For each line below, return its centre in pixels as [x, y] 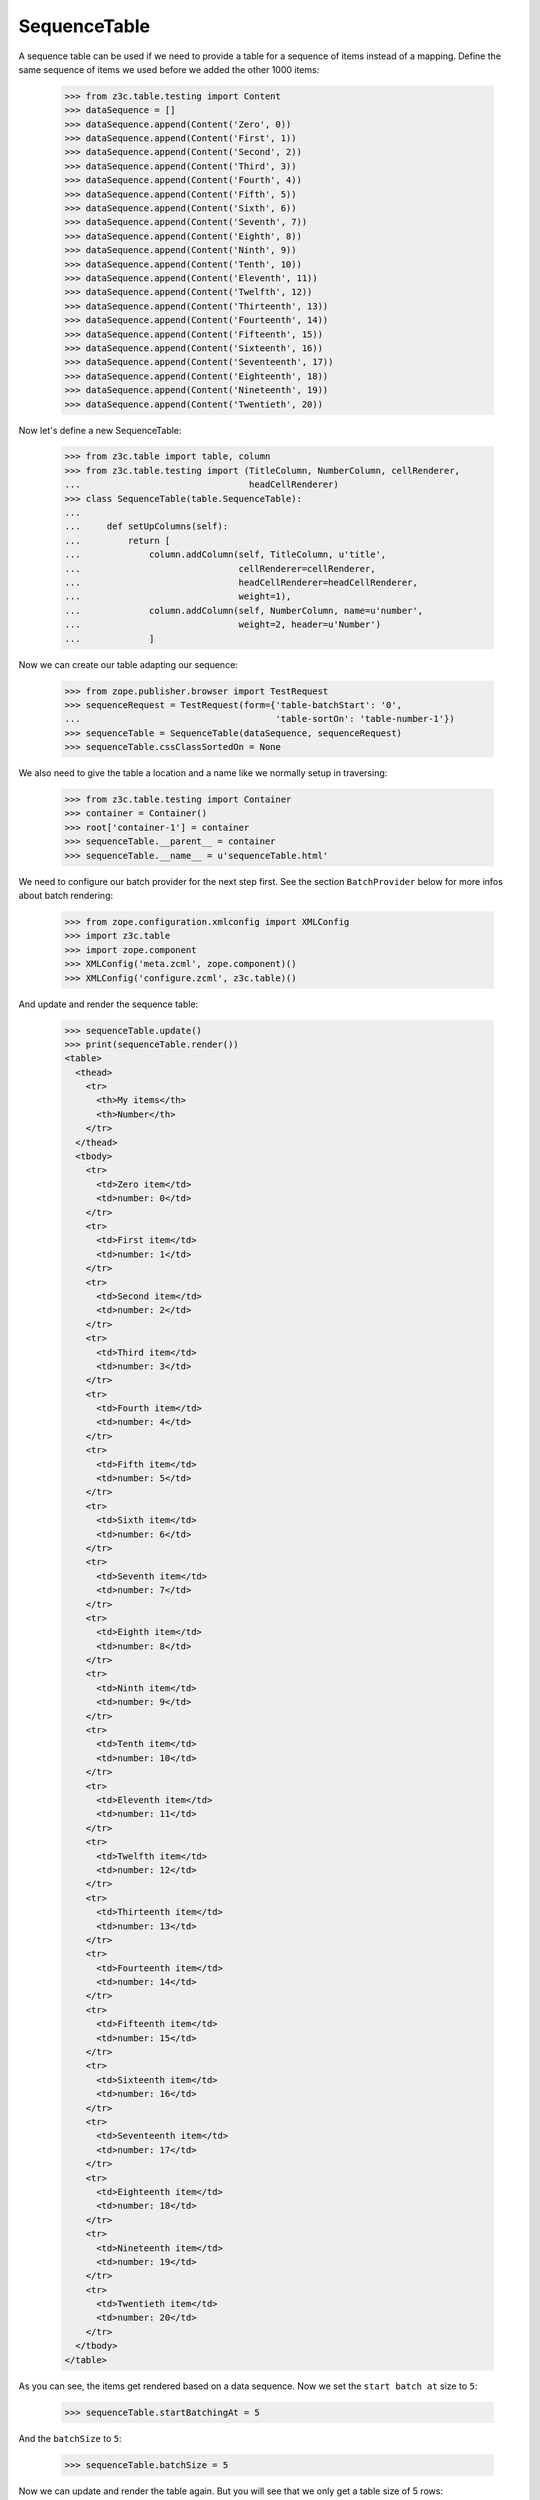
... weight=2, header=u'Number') [223, 624]
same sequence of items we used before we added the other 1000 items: [169, 69]
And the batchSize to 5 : [70, 2438]
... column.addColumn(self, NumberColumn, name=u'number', [244, 610]
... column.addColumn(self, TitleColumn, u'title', [225, 554]
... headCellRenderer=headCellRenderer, [241, 582]
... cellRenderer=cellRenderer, [220, 568]
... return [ [117, 540]
